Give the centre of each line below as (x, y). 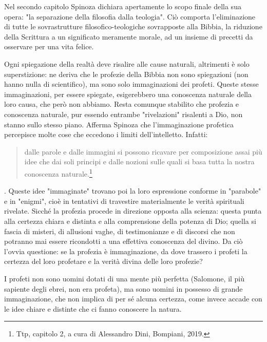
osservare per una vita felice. (49, 46)
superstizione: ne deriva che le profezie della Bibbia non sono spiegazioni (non (126, 74)
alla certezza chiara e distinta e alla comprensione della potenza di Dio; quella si (130, 221)
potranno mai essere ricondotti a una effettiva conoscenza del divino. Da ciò (123, 241)
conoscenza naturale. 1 (58, 173)
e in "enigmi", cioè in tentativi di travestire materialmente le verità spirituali (124, 201)
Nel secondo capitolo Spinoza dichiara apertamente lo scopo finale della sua (123, 6)
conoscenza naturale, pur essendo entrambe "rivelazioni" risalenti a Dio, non (123, 114)
